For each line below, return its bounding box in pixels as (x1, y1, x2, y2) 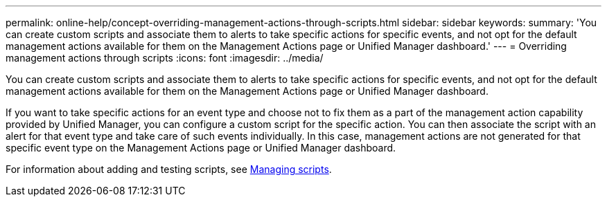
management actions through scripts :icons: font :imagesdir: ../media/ (6, 52, 324, 64)
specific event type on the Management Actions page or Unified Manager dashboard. (6, 142, 396, 154)
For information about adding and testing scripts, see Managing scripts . (6, 163, 332, 175)
